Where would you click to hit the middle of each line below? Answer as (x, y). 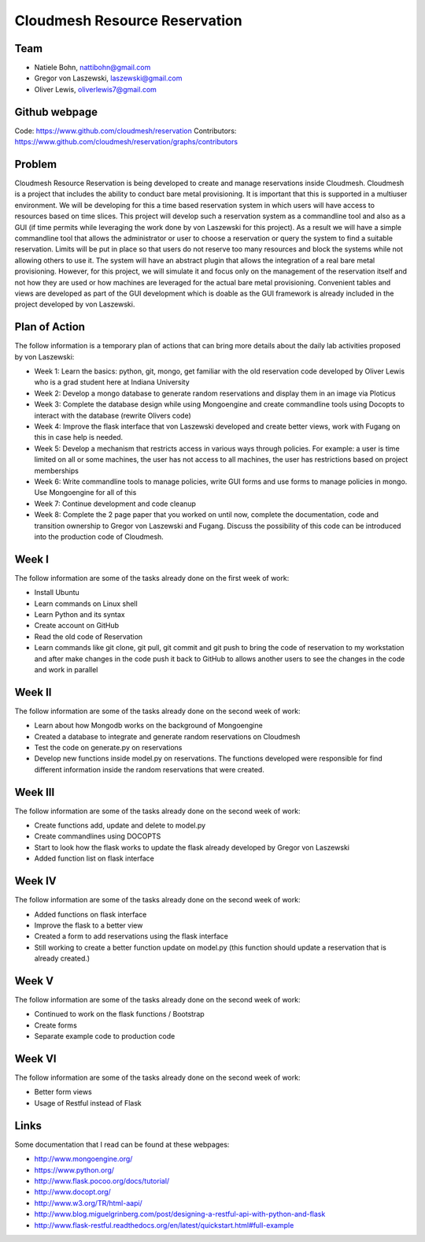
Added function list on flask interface (94, 858)
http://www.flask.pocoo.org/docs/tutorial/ (102, 1181)
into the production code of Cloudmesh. (99, 537)
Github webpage (56, 112)
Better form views (63, 1092)
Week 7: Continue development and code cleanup (115, 504)
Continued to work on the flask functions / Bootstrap (119, 1014)
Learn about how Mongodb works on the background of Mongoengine (148, 726)
